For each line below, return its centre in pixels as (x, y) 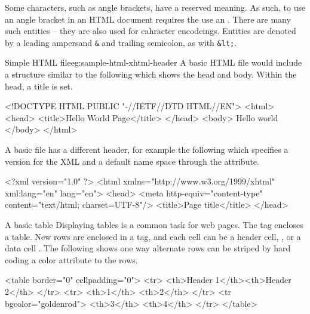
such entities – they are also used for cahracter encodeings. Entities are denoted (151, 31)
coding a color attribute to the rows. (71, 259)
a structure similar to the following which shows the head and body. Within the (151, 74)
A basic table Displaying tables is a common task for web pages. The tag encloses (154, 224)
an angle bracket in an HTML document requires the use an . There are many (148, 19)
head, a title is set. (39, 86)
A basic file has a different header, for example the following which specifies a (147, 149)
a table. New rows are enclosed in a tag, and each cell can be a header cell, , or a (153, 236)
